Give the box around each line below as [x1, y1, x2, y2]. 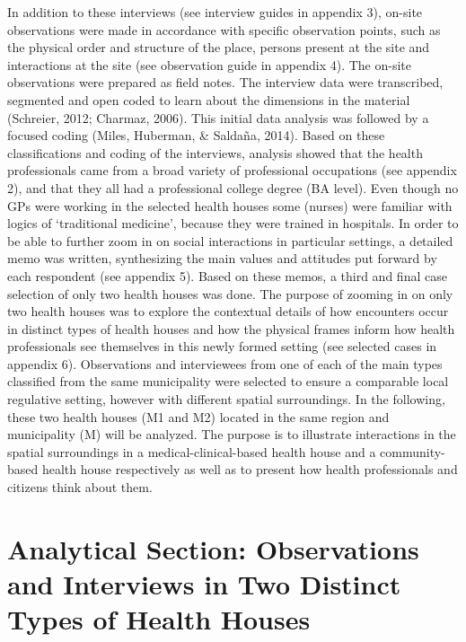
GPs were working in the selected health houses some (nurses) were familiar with [7, 196, 453, 215]
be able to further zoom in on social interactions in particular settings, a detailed [7, 231, 453, 250]
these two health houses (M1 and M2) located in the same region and [7, 407, 390, 426]
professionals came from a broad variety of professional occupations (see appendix [7, 161, 457, 180]
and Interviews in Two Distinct [7, 566, 401, 602]
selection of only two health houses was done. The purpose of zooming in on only [7, 284, 453, 303]
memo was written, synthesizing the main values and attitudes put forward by [7, 249, 437, 268]
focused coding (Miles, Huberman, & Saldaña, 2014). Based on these [7, 126, 385, 145]
